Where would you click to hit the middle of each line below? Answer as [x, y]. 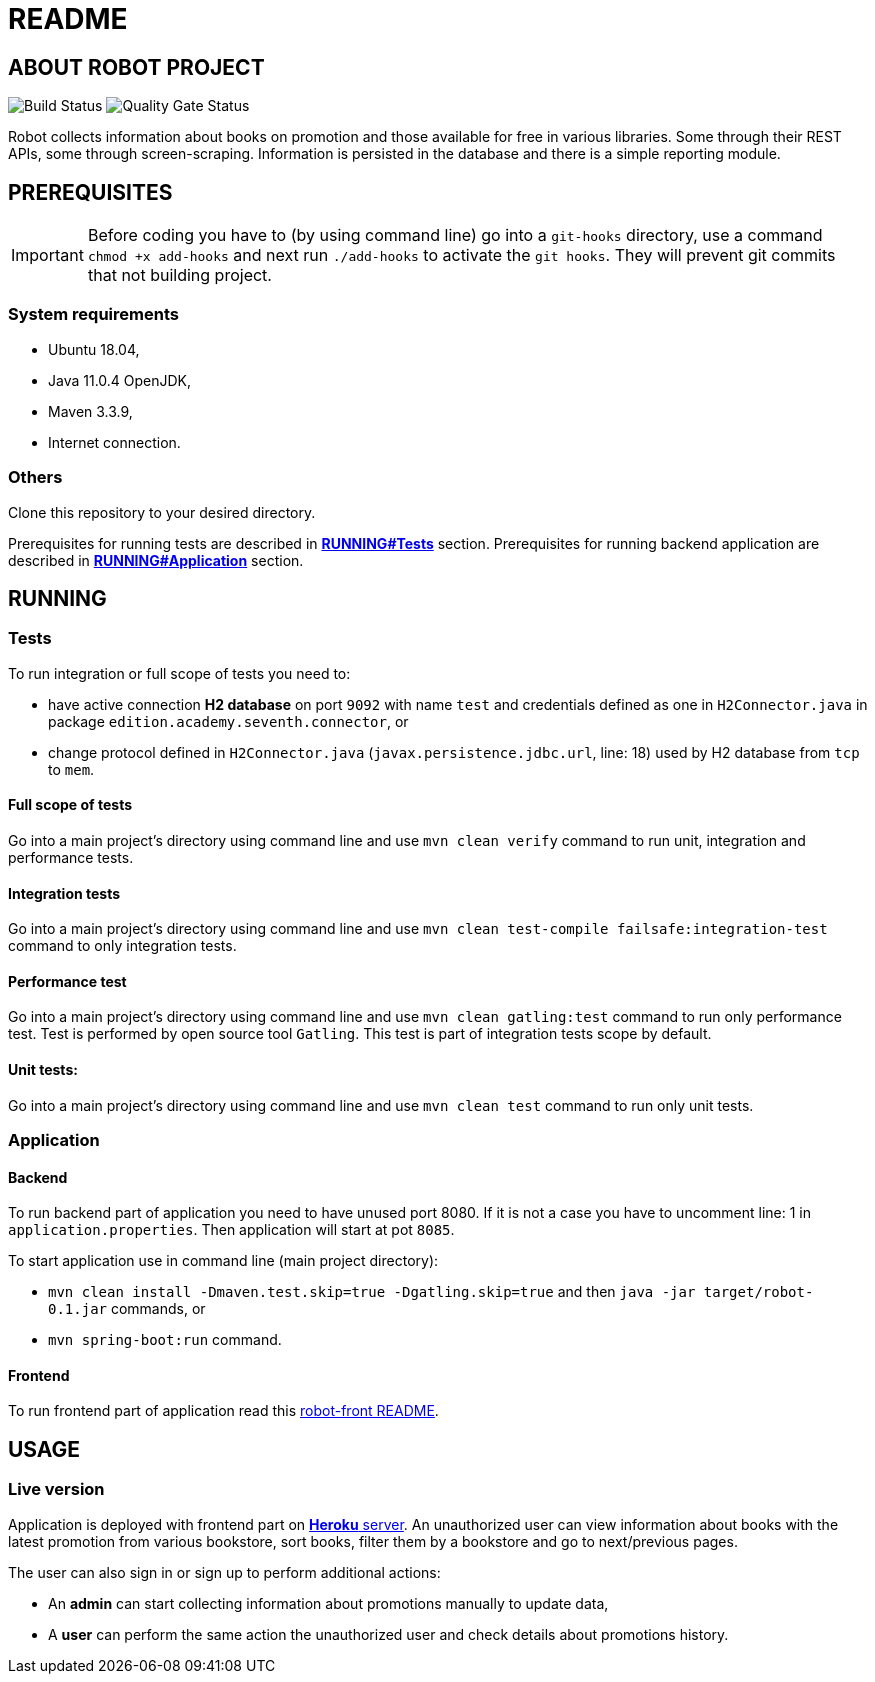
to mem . [71, 769]
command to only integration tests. [122, 946]
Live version [56, 1489]
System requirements [93, 314]
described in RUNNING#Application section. [156, 560]
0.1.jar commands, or [127, 1309]
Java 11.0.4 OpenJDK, [120, 380]
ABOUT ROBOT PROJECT [136, 67]
